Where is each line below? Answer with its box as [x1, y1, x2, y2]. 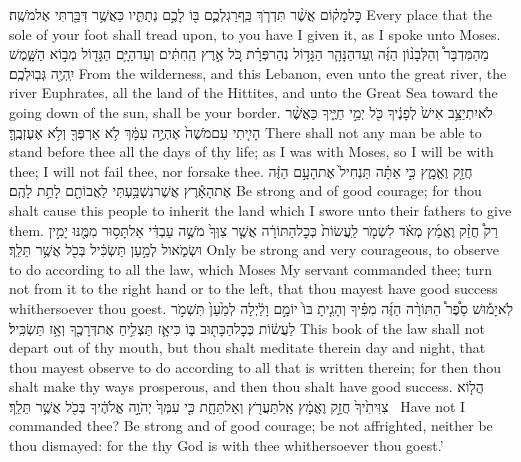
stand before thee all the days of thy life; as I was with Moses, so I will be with [9, 141, 494, 162]
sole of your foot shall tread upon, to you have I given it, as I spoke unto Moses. [9, 23, 501, 44]
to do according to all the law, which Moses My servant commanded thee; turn [9, 258, 492, 279]
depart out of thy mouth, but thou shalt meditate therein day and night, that [9, 337, 486, 358]
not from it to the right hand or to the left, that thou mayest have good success [9, 278, 498, 299]
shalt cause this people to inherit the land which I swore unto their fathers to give [9, 199, 512, 220]
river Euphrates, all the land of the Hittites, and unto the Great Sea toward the [9, 82, 498, 103]
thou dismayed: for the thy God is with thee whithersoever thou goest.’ [9, 435, 444, 456]
